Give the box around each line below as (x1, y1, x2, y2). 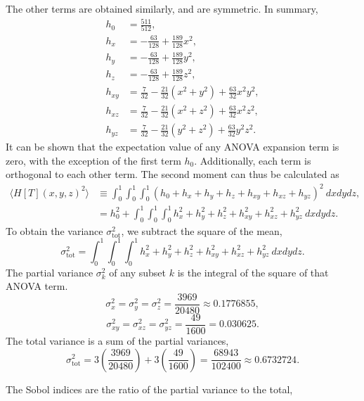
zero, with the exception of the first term (6, 153, 181, 167)
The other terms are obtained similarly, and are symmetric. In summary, (6, 1, 318, 15)
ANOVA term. (6, 279, 68, 293)
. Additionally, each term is (194, 153, 311, 167)
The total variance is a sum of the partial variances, (6, 333, 229, 348)
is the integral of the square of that (177, 265, 329, 279)
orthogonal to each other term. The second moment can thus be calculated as (6, 167, 339, 182)
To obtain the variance (6, 223, 103, 238)
